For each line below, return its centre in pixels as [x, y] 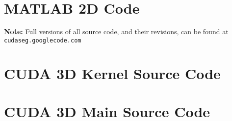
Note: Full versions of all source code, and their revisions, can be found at [116, 31]
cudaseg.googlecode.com [43, 40]
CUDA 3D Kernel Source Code [112, 73]
